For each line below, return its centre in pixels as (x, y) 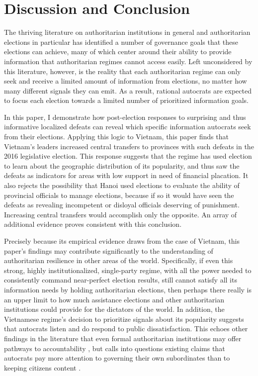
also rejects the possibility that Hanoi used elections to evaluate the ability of (122, 185)
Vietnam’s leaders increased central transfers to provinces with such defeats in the (129, 146)
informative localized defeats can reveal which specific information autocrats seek (128, 127)
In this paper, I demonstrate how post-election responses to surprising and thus (125, 117)
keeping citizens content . (43, 367)
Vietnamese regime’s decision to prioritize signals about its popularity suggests (124, 319)
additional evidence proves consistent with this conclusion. (93, 224)
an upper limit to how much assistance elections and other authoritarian (114, 299)
